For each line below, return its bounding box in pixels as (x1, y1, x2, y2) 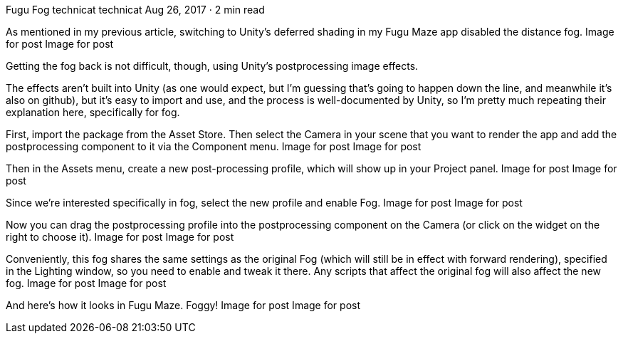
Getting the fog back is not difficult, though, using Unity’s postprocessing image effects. (6, 60, 419, 72)
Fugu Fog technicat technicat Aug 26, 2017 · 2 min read (6, 4, 265, 16)
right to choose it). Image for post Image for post (6, 231, 234, 243)
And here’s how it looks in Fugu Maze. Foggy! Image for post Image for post (6, 299, 361, 311)
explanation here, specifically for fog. (6, 106, 180, 118)
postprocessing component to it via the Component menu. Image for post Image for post (6, 140, 422, 152)
